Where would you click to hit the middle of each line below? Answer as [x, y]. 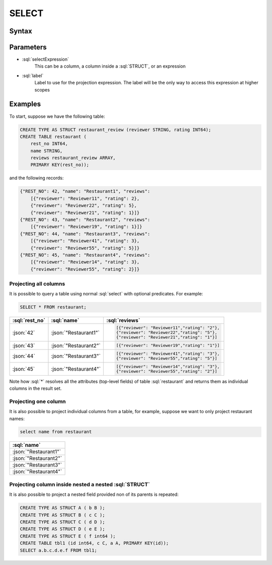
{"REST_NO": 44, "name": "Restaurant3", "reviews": [85, 234]
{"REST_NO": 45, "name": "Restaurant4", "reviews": [85, 255]
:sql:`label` [33, 75]
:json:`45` [24, 369]
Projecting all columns [37, 284]
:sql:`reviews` [123, 321]
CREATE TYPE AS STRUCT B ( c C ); [62, 515]
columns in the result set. [36, 388]
